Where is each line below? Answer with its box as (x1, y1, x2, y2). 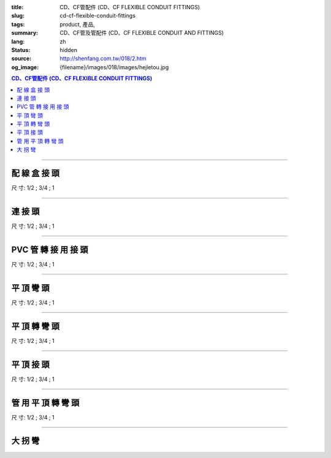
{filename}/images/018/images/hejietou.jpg (59, 63, 169, 70)
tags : (11, 20, 25, 28)
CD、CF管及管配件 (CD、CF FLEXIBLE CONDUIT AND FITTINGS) (59, 29, 224, 37)
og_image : (11, 63, 39, 70)
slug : (11, 12, 25, 20)
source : (11, 55, 32, 62)
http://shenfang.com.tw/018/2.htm (59, 55, 146, 62)
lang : (11, 37, 25, 45)
